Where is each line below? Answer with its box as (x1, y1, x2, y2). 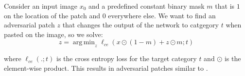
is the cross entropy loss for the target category (56, 53, 197, 63)
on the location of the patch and (4, 10, 100, 20)
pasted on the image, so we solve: (4, 29, 103, 39)
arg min (72, 39, 95, 46)
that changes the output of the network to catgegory (62, 20, 219, 30)
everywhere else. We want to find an (108, 10, 216, 20)
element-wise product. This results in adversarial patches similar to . (4, 63, 208, 73)
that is (215, 1, 235, 11)
